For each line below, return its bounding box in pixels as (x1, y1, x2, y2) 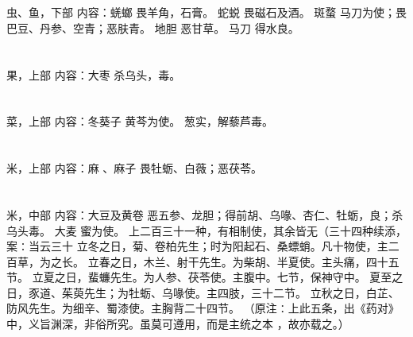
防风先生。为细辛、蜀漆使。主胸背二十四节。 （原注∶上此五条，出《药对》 (6, 300, 399, 316)
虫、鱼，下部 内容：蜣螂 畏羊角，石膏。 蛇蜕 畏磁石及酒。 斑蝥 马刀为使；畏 (6, 4, 407, 21)
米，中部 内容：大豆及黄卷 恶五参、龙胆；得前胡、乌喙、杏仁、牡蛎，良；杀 (6, 206, 403, 223)
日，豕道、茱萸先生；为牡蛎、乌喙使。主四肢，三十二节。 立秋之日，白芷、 (6, 284, 399, 300)
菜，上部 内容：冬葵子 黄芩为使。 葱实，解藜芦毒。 (6, 113, 273, 130)
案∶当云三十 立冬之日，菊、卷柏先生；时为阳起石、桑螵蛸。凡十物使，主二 (6, 238, 399, 254)
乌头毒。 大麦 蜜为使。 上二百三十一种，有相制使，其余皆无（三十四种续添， (6, 222, 407, 238)
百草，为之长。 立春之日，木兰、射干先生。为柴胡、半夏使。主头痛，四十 (6, 253, 388, 269)
